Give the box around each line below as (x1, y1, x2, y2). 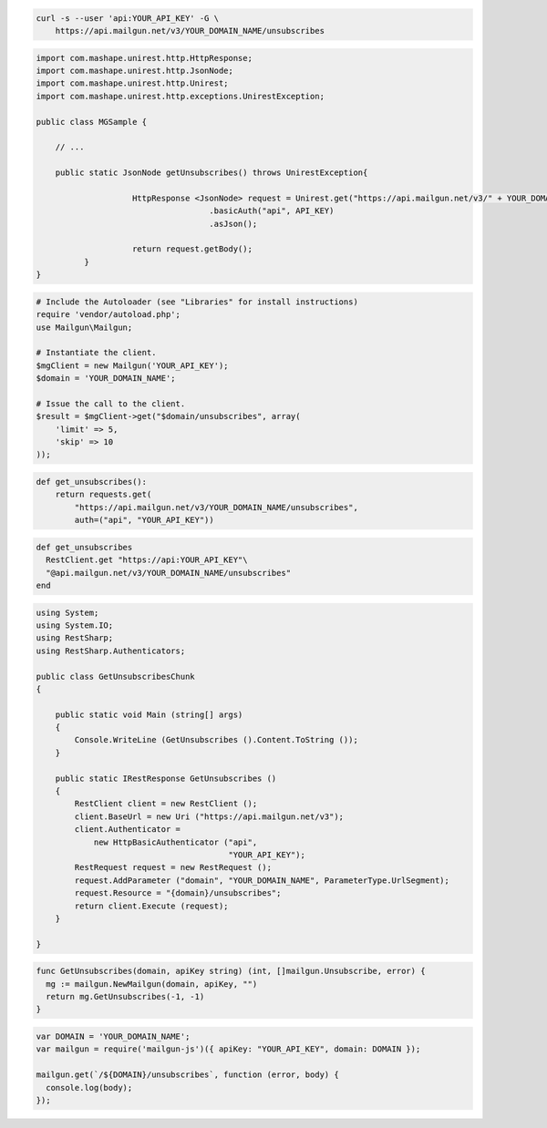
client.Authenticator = (74, 825, 181, 835)
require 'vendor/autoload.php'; (36, 310, 181, 320)
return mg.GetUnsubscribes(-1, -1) (46, 991, 205, 1002)
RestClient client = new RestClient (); (74, 798, 258, 809)
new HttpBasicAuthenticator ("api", (93, 836, 258, 847)
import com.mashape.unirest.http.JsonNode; (36, 65, 234, 76)
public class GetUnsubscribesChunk (36, 671, 195, 682)
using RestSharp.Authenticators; (36, 645, 186, 656)
